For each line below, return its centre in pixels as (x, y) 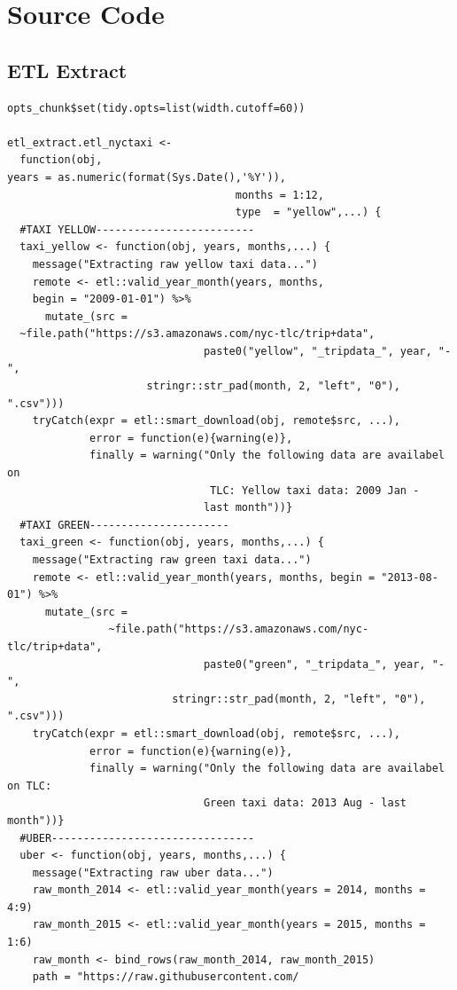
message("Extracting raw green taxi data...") (172, 560)
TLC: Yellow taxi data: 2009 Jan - (315, 490)
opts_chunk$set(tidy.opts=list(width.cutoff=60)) (156, 108)
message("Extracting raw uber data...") (153, 872)
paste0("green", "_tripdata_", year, (314, 664)
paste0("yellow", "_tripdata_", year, (318, 351)
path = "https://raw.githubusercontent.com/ (166, 977)
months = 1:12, (279, 195)
